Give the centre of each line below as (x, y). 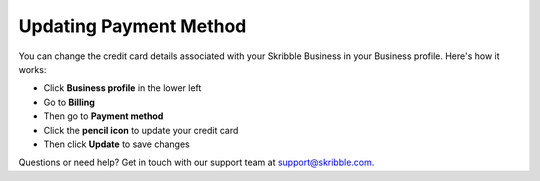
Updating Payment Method (132, 26)
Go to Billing (69, 102)
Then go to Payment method (103, 116)
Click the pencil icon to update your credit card (141, 130)
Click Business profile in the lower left (122, 88)
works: (32, 69)
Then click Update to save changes (116, 144)
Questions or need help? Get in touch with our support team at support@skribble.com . (196, 162)
